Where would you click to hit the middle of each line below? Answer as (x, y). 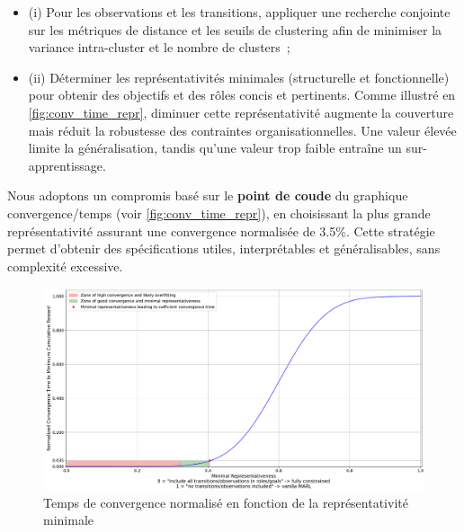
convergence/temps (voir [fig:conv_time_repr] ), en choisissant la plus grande (219, 213)
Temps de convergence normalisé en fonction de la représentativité (226, 502)
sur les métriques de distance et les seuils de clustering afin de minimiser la (235, 29)
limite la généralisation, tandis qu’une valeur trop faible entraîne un (215, 148)
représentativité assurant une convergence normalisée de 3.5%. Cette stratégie (221, 231)
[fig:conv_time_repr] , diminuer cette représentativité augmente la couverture (241, 112)
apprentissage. (67, 165)
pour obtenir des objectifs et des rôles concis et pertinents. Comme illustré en (242, 95)
